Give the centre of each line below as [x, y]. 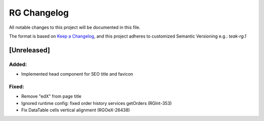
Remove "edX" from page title [51, 96]
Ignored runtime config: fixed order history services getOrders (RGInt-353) [97, 103]
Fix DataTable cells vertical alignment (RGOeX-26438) [76, 110]
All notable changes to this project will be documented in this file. [75, 27]
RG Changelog [39, 13]
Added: [18, 64]
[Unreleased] [30, 50]
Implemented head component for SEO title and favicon [77, 74]
